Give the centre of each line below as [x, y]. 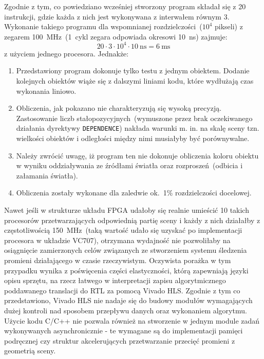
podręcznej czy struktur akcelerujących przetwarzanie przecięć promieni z [120, 340]
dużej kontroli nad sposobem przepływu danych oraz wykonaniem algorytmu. [126, 310]
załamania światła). [47, 175]
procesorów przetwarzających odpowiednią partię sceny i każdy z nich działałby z [132, 220]
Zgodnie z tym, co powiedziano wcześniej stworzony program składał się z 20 [125, 6]
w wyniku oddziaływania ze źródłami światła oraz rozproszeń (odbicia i [129, 165]
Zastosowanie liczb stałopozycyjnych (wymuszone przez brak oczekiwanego [134, 118]
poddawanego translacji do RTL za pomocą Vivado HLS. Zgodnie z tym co [122, 290]
